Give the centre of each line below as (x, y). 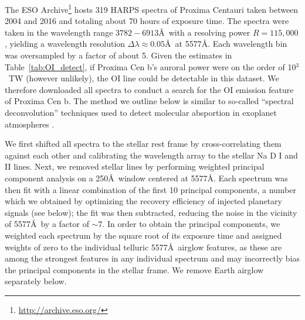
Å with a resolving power (204, 32)
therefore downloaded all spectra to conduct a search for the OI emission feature (149, 89)
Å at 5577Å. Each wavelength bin (226, 44)
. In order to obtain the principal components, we (191, 224)
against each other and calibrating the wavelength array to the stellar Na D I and (151, 155)
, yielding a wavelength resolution (65, 44)
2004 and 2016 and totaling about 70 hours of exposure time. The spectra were (147, 21)
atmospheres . (30, 124)
